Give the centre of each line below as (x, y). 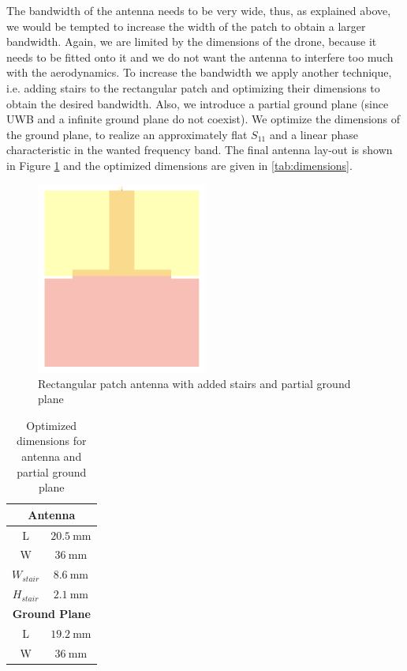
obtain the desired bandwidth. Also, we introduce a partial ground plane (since (198, 103)
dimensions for (52, 441)
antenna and (52, 456)
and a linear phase (314, 134)
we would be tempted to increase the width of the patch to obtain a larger (186, 26)
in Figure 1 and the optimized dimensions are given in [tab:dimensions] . (179, 165)
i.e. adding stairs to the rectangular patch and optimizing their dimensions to (193, 87)
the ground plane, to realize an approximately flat (127, 134)
